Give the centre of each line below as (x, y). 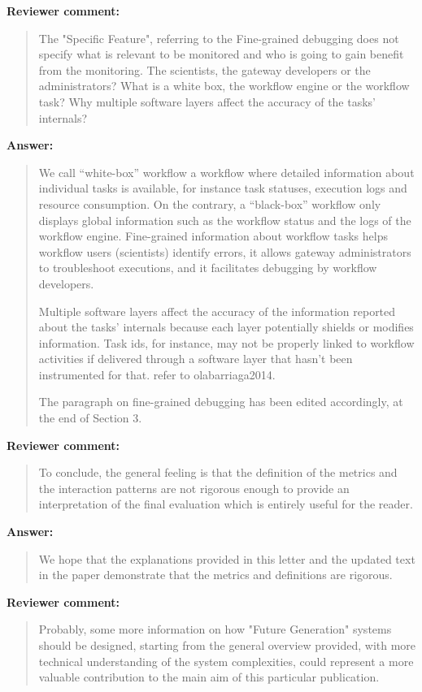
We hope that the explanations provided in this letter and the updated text (227, 558)
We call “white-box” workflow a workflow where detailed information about (226, 172)
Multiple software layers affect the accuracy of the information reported (217, 311)
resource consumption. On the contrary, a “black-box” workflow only (210, 203)
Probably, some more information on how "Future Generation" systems (215, 629)
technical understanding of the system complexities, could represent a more (226, 661)
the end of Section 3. (90, 418)
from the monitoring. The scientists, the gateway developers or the (204, 69)
